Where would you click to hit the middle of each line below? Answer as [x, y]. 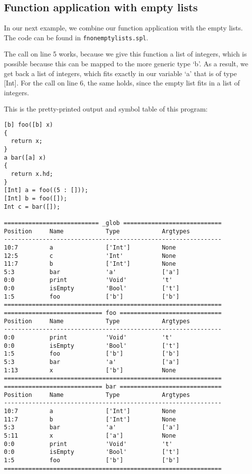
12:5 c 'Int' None [90, 256]
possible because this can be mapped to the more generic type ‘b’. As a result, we [126, 64]
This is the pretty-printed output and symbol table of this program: [106, 109]
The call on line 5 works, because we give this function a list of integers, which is [126, 54]
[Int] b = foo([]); [36, 198]
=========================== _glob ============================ [113, 223]
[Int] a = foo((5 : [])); [46, 190]
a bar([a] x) [25, 157]
